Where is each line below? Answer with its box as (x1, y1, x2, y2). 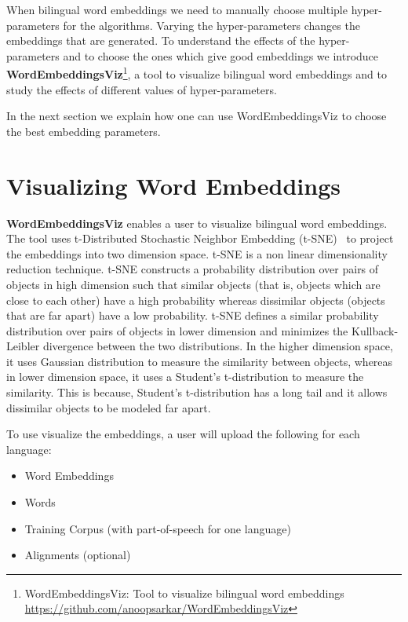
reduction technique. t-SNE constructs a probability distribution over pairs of (6, 261, 379, 277)
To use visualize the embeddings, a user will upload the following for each (6, 426, 360, 442)
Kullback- (351, 322, 399, 338)
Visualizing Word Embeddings (6, 169, 341, 201)
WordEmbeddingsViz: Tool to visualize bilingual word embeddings (24, 584, 344, 601)
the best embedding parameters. (6, 123, 161, 139)
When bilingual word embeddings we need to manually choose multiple (6, 2, 348, 17)
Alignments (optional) (24, 547, 131, 563)
